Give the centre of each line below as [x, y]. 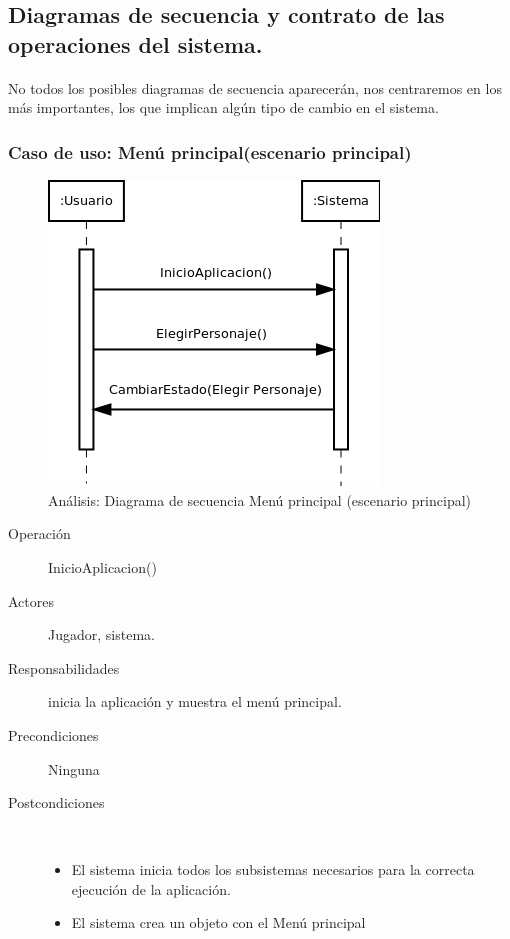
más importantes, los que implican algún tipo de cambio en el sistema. [223, 107]
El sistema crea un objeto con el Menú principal [218, 922]
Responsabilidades [64, 667]
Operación [39, 533]
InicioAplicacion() [102, 566]
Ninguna [74, 768]
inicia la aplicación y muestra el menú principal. [195, 701]
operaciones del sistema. [135, 43]
